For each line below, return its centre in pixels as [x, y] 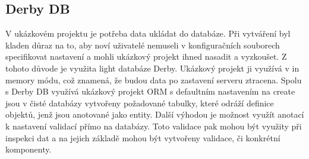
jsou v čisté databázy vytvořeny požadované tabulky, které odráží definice [140, 103]
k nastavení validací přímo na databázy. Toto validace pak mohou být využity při [154, 126]
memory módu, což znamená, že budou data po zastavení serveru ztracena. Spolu [154, 79]
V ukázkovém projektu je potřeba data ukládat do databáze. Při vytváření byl [148, 33]
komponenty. [29, 149]
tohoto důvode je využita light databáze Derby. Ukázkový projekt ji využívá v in [152, 68]
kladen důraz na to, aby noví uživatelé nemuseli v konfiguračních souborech [143, 45]
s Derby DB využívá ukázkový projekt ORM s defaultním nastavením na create [150, 91]
